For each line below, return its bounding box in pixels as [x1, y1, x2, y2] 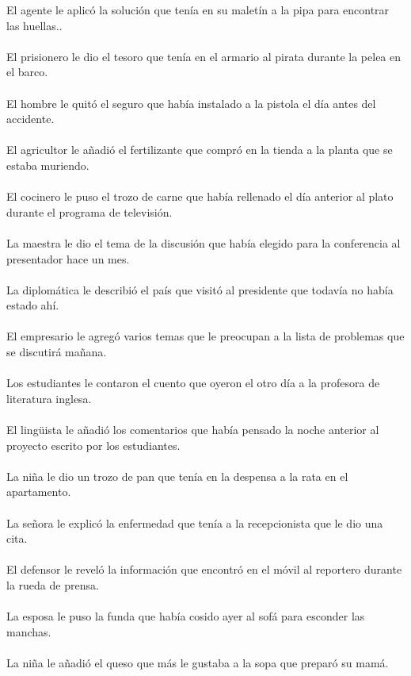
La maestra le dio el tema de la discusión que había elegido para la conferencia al [6, 234, 401, 251]
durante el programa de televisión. [6, 203, 173, 220]
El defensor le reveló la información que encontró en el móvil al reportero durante [6, 561, 402, 578]
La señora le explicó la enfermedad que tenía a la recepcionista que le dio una [6, 514, 383, 531]
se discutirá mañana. [6, 344, 107, 360]
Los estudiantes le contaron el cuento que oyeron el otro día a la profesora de [6, 374, 380, 391]
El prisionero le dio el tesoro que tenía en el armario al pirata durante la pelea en [6, 48, 401, 64]
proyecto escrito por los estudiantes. [6, 436, 181, 453]
